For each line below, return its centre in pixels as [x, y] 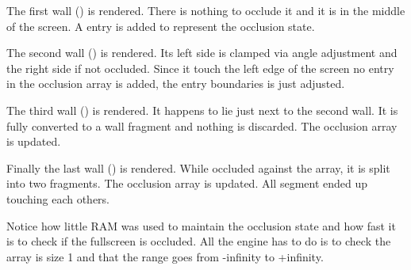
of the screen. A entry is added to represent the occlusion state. [161, 26]
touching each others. [58, 198]
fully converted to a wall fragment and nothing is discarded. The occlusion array [202, 125]
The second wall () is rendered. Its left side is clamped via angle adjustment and [202, 53]
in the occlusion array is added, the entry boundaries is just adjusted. [176, 84]
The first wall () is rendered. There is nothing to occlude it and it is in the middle [206, 10]
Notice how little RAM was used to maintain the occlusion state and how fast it [201, 225]
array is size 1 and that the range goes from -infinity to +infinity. [165, 256]
